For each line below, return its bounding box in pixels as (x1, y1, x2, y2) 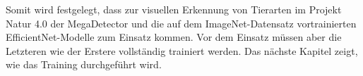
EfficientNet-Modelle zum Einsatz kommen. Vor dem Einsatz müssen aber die (6, 30, 342, 44)
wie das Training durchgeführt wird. (6, 57, 162, 72)
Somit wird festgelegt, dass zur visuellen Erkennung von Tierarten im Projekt (6, 2, 342, 16)
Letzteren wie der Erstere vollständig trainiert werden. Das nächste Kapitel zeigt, (6, 43, 358, 58)
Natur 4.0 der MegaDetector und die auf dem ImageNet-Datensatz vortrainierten (6, 15, 357, 30)
